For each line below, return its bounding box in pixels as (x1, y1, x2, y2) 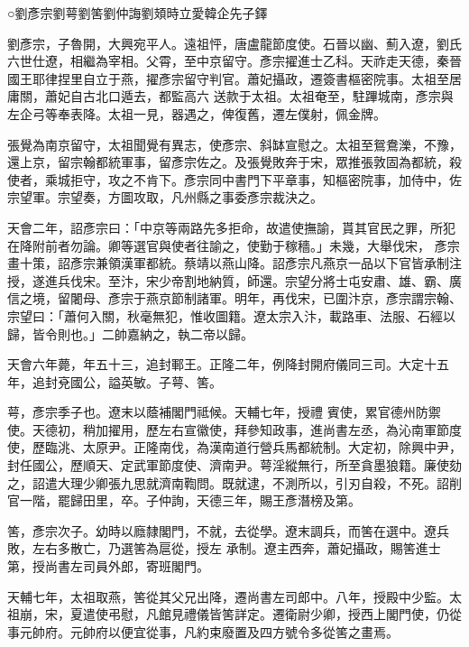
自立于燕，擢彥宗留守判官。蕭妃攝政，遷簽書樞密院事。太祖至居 (82, 69, 462, 88)
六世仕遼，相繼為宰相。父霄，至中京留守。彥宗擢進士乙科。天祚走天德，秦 (7, 51, 449, 70)
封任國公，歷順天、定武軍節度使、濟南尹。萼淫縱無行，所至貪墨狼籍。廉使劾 (7, 456, 462, 475)
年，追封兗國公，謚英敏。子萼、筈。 (7, 372, 222, 391)
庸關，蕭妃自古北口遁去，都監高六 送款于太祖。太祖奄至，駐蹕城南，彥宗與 (7, 87, 454, 106)
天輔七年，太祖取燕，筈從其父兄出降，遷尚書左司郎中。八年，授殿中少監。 (7, 587, 449, 605)
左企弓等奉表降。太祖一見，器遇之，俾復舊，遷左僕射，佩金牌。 (7, 104, 386, 123)
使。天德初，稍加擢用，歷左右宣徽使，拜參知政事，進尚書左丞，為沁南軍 (7, 420, 437, 439)
